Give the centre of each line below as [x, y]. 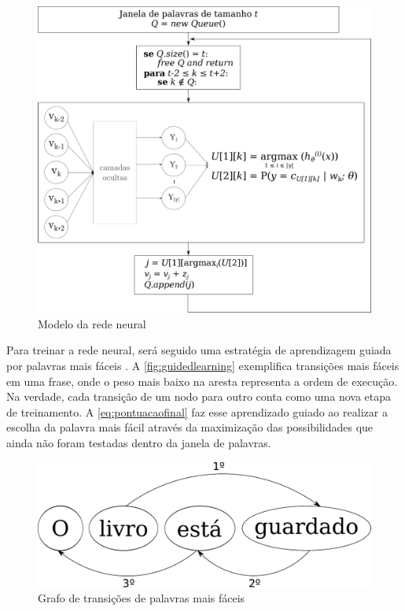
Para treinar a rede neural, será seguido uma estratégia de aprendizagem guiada [199, 350]
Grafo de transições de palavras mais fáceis [142, 598]
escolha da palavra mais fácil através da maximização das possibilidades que [190, 427]
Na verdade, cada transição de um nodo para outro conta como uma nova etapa [199, 396]
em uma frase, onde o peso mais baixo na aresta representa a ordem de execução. [202, 381]
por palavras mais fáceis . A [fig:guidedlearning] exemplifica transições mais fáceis [203, 365]
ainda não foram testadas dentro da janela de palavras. [139, 442]
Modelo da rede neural [92, 323]
